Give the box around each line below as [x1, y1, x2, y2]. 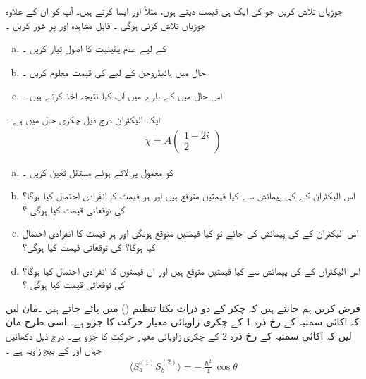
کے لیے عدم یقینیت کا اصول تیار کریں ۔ [22, 41, 166, 56]
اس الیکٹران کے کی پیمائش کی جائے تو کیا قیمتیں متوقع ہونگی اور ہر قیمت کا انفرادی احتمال [22, 225, 359, 240]
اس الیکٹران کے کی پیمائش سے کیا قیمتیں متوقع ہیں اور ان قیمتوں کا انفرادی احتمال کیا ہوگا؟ [22, 263, 361, 278]
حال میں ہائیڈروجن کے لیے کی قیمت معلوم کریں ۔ [22, 64, 206, 79]
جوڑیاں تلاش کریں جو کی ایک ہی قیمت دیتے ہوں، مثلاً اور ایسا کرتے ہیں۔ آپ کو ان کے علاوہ [6, 4, 343, 18]
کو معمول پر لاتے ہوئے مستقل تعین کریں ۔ [22, 164, 174, 179]
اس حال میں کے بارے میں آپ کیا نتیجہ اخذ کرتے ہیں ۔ [22, 88, 223, 103]
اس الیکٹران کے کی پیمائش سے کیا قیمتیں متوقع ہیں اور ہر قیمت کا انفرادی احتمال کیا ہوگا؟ [22, 188, 355, 203]
